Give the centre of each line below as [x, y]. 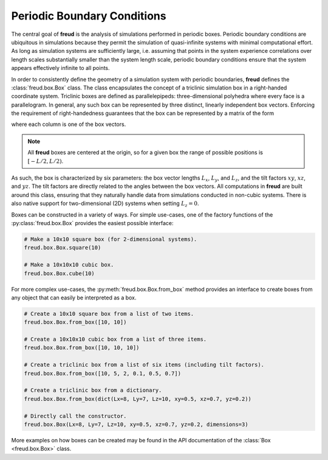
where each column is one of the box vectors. [69, 124]
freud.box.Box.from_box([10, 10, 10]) [82, 348]
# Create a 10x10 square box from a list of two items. [109, 314]
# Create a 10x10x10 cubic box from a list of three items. [115, 340]
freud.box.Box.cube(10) [60, 273]
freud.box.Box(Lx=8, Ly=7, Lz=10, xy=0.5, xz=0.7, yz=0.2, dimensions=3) [136, 424]
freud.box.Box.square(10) [63, 248]
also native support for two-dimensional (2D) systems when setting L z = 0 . [105, 204]
